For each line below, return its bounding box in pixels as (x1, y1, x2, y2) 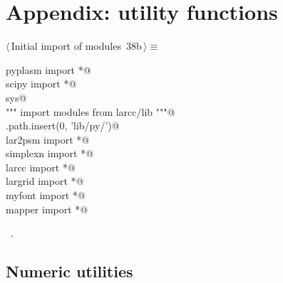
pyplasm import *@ (6, 62, 91, 77)
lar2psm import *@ (6, 132, 90, 146)
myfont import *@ (6, 188, 86, 203)
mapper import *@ (6, 201, 88, 216)
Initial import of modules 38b (11, 38, 142, 53)
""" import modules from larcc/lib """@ (6, 104, 175, 119)
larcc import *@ (6, 159, 76, 174)
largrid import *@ (6, 173, 84, 188)
